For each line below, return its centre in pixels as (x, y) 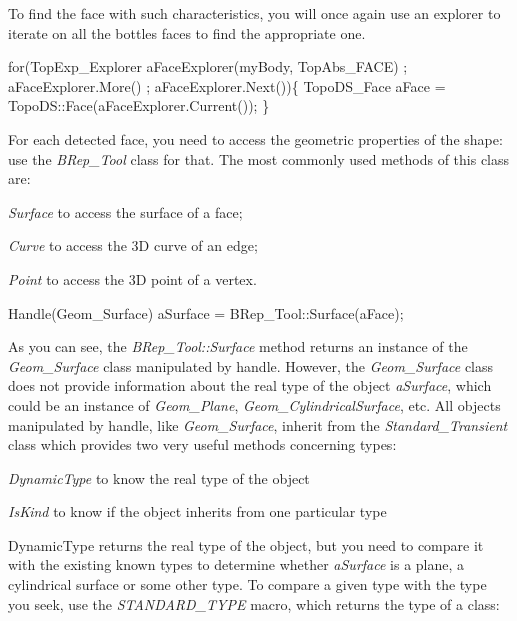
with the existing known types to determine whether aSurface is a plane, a (236, 564)
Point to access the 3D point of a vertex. (132, 278)
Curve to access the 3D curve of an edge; (133, 245)
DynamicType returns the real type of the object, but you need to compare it (246, 544)
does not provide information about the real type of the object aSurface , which (250, 385)
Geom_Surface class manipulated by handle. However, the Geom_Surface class (251, 365)
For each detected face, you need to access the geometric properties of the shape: (255, 138)
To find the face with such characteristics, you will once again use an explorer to (254, 13)
